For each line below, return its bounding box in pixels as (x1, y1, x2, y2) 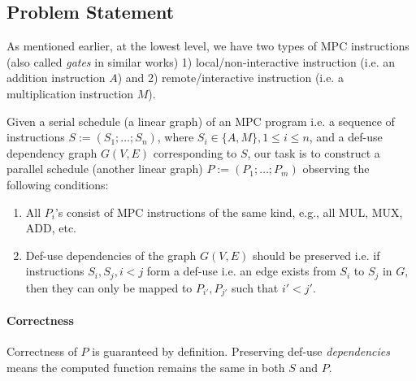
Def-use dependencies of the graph (25, 246, 197, 263)
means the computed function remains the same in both (6, 358, 285, 375)
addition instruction (6, 69, 106, 86)
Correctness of (6, 343, 77, 360)
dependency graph (6, 144, 97, 161)
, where (157, 128, 194, 145)
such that (232, 279, 279, 296)
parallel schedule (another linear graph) (6, 160, 203, 177)
